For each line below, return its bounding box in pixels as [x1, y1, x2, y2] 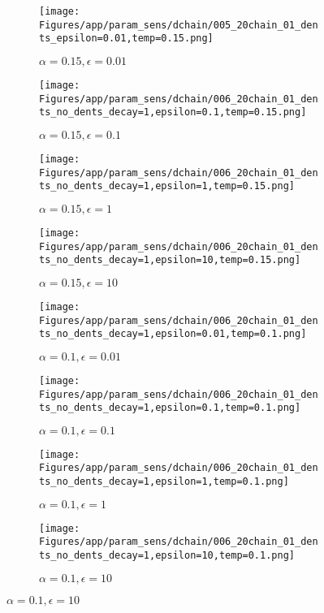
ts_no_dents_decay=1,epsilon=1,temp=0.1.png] [39, 476, 289, 488]
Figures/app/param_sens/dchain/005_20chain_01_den [39, 19, 318, 31]
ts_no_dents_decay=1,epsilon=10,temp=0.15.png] [39, 254, 301, 266]
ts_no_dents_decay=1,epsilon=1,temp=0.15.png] [39, 180, 295, 192]
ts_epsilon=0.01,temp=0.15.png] [39, 32, 214, 45]
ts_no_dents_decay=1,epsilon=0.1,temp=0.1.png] [39, 402, 301, 414]
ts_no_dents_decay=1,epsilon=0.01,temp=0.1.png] [39, 328, 307, 340]
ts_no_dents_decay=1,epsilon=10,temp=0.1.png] [39, 550, 295, 562]
